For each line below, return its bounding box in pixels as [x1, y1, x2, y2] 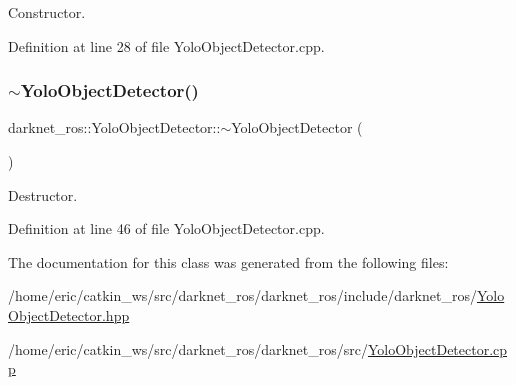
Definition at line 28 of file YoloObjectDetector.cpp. [8, 35, 325, 56]
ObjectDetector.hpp [8, 304, 130, 325]
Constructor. [8, 2, 86, 22]
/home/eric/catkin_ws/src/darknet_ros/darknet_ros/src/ [8, 338, 368, 359]
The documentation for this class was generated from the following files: [8, 251, 449, 272]
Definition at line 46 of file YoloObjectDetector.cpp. [8, 218, 325, 239]
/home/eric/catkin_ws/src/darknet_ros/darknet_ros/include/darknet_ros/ [8, 285, 477, 306]
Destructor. [8, 184, 78, 205]
